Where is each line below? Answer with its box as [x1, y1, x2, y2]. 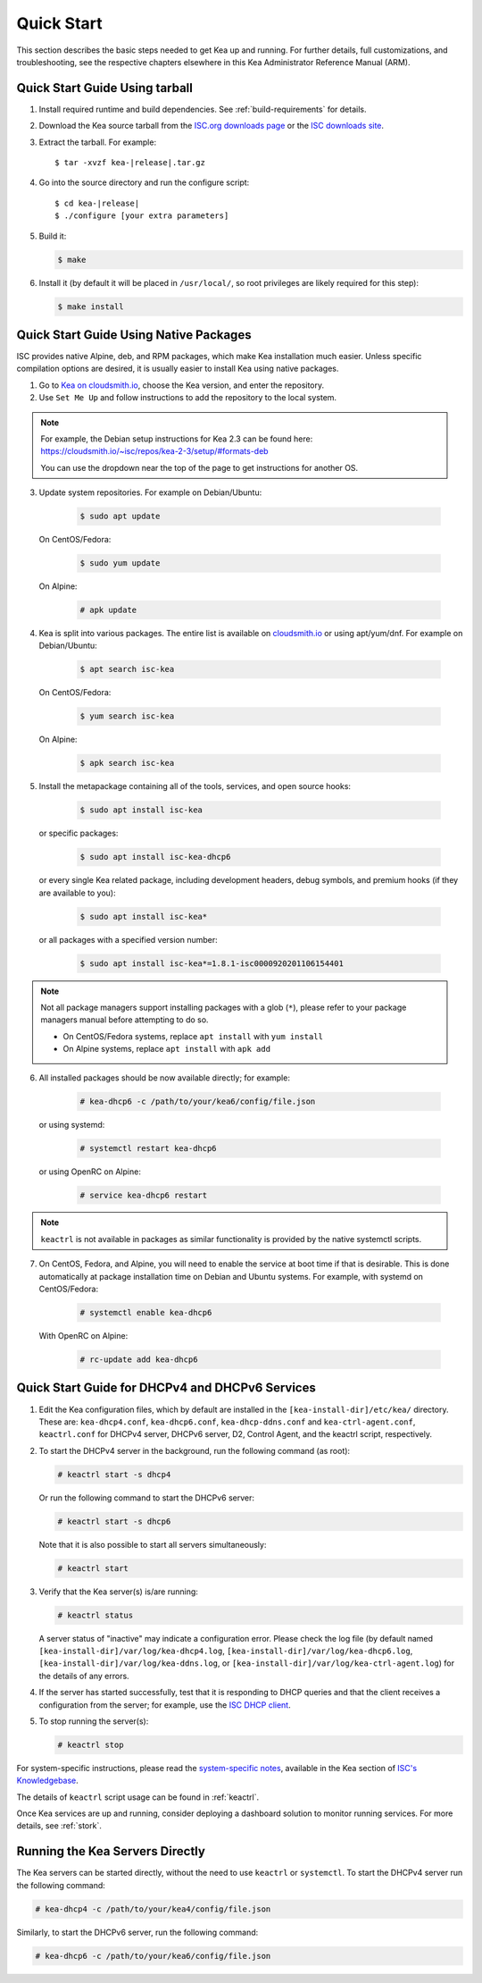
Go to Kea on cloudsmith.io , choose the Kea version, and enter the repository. [38, 380, 325, 391]
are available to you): [38, 887, 116, 898]
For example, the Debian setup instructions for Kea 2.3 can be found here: [40, 433, 313, 444]
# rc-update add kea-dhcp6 [79, 1355, 198, 1365]
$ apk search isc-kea [79, 758, 175, 769]
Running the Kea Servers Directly [16, 1844, 205, 1859]
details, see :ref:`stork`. [16, 1820, 102, 1831]
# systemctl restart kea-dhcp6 [79, 1143, 218, 1153]
